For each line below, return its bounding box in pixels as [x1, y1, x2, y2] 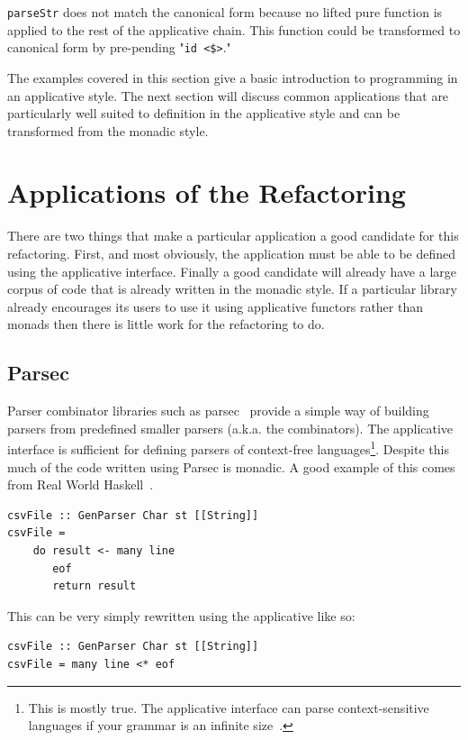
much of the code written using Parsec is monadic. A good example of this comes [7, 457, 455, 476]
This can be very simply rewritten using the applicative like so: [7, 606, 355, 625]
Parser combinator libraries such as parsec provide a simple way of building [7, 401, 429, 420]
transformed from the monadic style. [7, 121, 209, 140]
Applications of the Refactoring [7, 174, 406, 211]
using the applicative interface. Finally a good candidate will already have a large [7, 261, 456, 280]
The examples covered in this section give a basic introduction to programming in [7, 68, 458, 87]
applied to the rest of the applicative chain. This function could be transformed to [7, 20, 461, 39]
